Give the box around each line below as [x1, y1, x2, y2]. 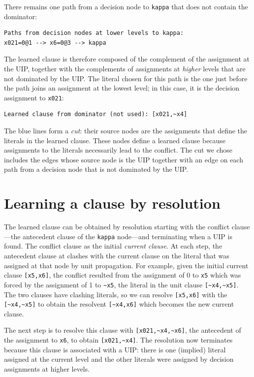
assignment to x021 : [4, 92, 64, 102]
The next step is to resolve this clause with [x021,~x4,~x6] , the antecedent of [4, 325, 241, 335]
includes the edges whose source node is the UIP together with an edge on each [4, 154, 243, 164]
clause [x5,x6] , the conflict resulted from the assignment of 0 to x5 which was [4, 270, 241, 280]
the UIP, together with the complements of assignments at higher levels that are [4, 63, 246, 74]
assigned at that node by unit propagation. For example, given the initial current [4, 260, 249, 270]
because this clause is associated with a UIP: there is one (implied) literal [4, 344, 226, 354]
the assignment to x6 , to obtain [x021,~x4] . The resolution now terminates [4, 335, 233, 345]
